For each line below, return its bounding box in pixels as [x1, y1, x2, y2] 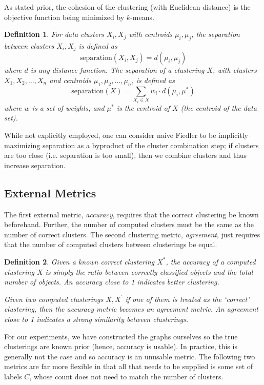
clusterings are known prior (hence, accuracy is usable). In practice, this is [4, 341, 237, 352]
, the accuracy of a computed [166, 256, 256, 267]
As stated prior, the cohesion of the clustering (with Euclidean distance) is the [4, 2, 251, 12]
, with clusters [212, 65, 257, 75]
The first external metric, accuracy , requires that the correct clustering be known [4, 209, 259, 219]
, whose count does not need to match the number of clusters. [29, 371, 224, 381]
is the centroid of [116, 102, 170, 113]
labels [4, 371, 22, 381]
